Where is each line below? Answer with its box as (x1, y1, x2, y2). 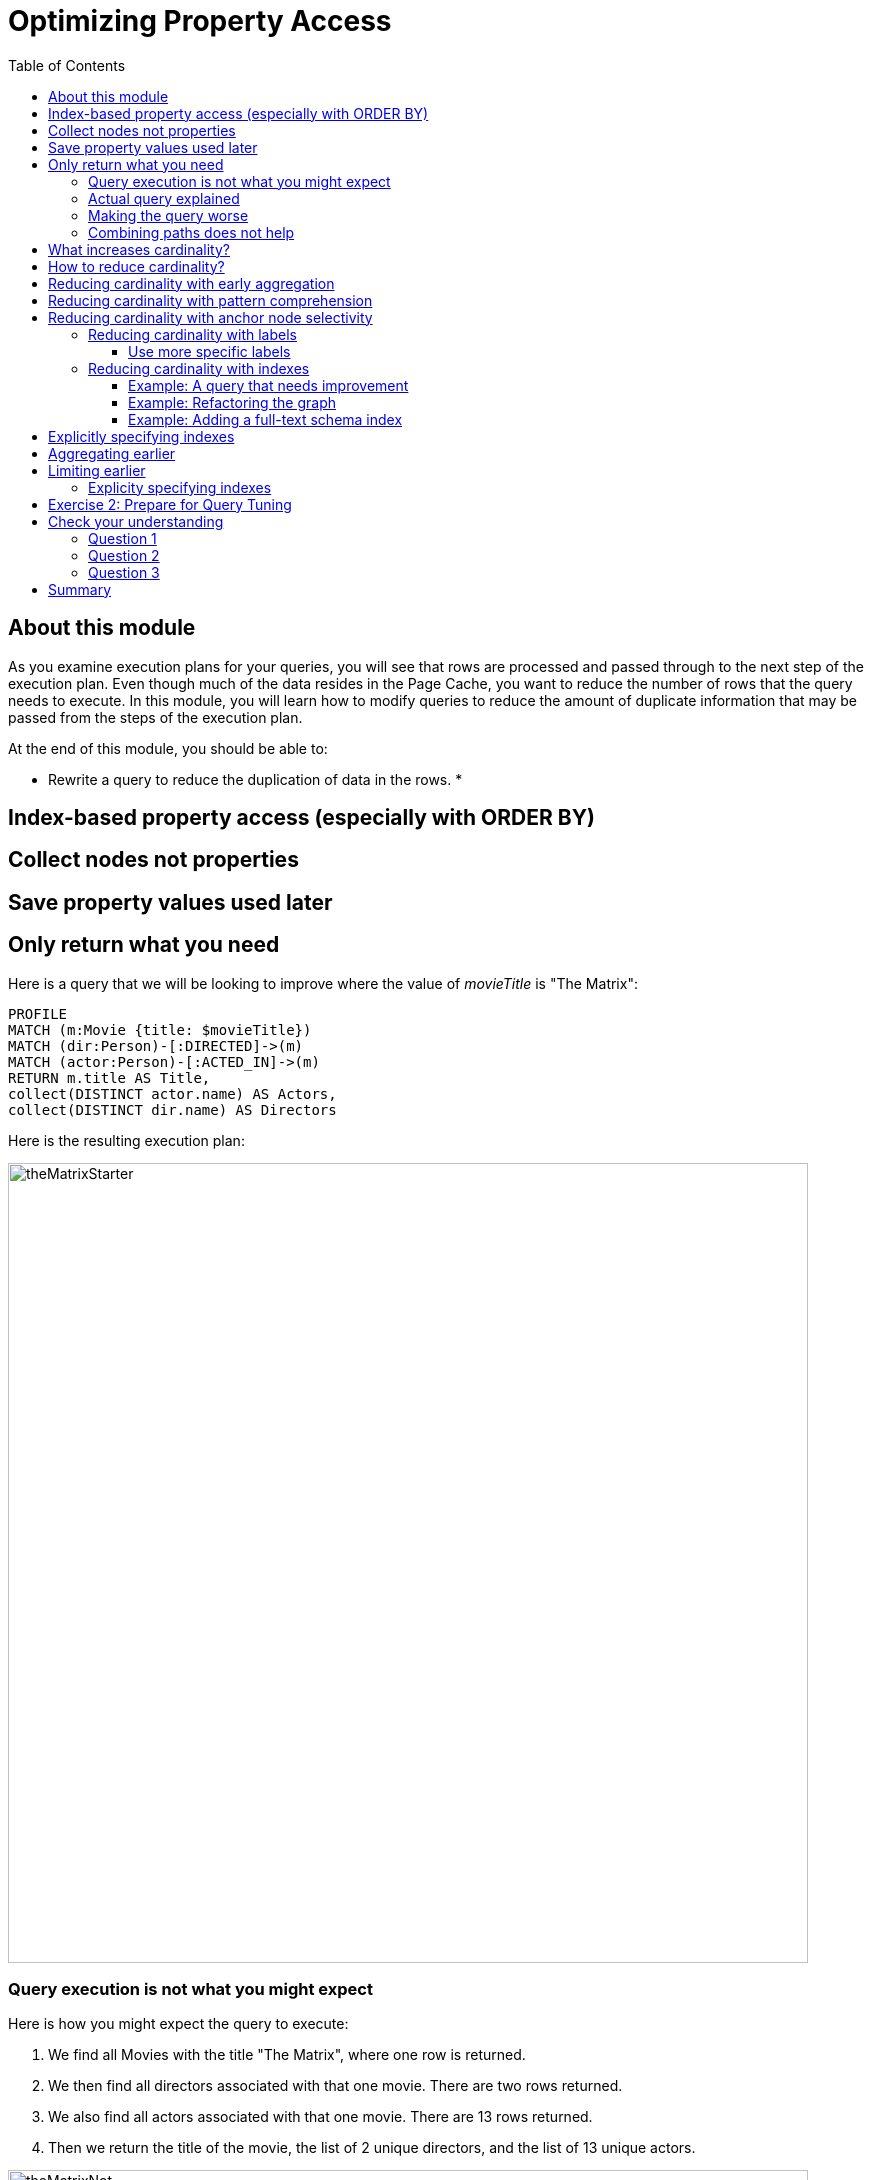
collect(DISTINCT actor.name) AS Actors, (8, 1085, 337, 1102)
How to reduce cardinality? (48, 257, 225, 275)
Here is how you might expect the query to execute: (8, 2015, 349, 2033)
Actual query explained (88, 189, 240, 207)
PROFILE (8, 1005, 68, 1022)
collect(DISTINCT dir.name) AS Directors (8, 1101, 337, 1118)
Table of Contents (8, 56, 126, 74)
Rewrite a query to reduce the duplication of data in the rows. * (48, 770, 463, 788)
